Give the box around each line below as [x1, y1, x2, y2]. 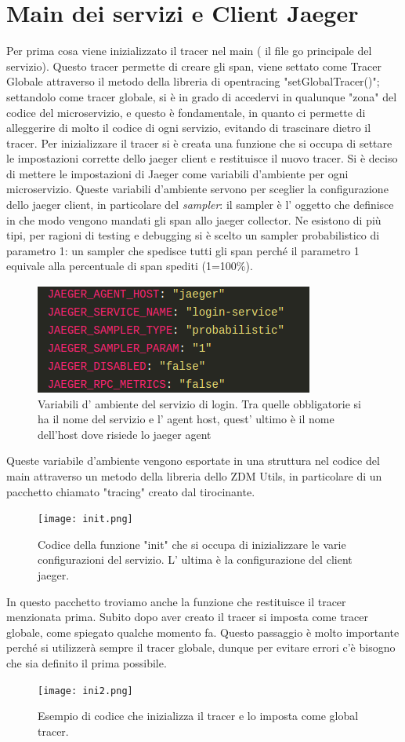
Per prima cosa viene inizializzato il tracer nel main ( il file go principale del [6, 42, 372, 59]
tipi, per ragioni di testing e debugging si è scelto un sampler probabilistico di [6, 227, 380, 243]
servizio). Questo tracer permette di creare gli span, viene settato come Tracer [6, 57, 381, 74]
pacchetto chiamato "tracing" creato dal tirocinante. [6, 483, 255, 499]
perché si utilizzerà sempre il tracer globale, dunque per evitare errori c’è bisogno [6, 639, 396, 656]
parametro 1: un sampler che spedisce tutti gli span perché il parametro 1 [6, 242, 360, 258]
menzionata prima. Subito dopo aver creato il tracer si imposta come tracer [6, 609, 369, 625]
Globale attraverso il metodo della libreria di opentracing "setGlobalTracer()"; [6, 73, 380, 90]
